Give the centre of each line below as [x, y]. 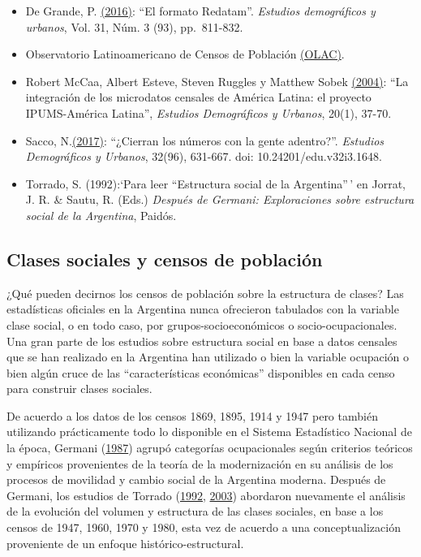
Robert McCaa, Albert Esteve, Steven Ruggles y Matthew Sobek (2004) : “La [217, 81]
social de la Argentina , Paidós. [101, 215]
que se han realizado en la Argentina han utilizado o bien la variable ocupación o [208, 357]
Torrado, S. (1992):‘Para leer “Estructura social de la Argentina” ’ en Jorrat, [215, 183]
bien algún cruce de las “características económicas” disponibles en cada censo [201, 372]
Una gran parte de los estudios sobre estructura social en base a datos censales [202, 341]
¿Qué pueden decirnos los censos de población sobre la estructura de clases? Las [205, 293]
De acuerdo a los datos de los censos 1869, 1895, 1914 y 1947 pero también [192, 415]
